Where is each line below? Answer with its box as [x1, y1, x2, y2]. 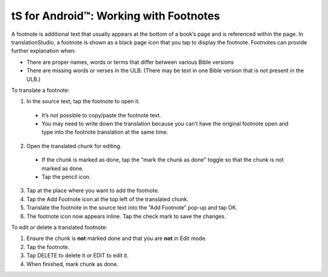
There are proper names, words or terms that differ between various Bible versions [26, 58, 234, 66]
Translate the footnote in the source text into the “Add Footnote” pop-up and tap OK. [26, 204, 238, 211]
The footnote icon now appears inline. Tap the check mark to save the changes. [26, 213, 226, 220]
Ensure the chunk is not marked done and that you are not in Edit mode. [26, 234, 207, 242]
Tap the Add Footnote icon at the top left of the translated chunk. [26, 195, 189, 203]
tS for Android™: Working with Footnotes [11, 9, 220, 22]
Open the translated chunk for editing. [26, 142, 122, 149]
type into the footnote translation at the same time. [41, 128, 168, 136]
